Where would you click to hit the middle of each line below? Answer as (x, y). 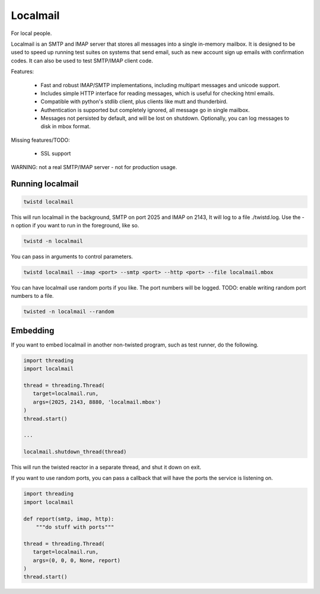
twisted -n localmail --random (69, 312)
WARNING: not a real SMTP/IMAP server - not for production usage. (94, 167)
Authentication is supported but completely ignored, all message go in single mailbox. (145, 110)
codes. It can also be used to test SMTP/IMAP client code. (82, 61)
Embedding (33, 330)
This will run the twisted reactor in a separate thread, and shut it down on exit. (106, 467)
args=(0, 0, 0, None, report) (77, 560)
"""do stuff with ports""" (75, 527)
